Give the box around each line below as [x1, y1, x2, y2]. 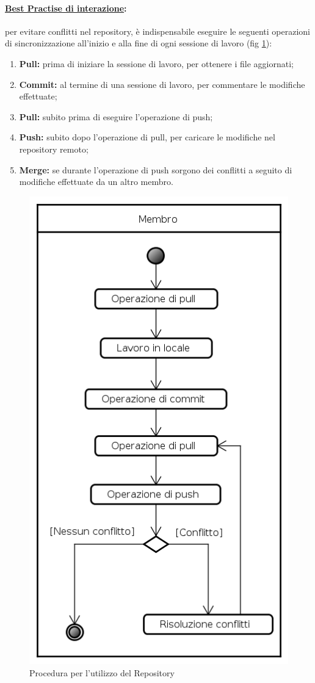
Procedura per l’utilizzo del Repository [29, 666, 175, 679]
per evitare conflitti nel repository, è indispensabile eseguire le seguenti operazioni [5, 24, 310, 37]
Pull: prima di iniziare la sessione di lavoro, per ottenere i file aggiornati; [19, 57, 294, 70]
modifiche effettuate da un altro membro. [19, 175, 173, 188]
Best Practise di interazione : [5, 1, 127, 14]
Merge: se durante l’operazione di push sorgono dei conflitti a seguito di [19, 163, 292, 176]
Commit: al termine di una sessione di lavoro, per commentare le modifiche [19, 78, 305, 90]
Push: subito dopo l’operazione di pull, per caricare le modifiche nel [19, 131, 275, 143]
